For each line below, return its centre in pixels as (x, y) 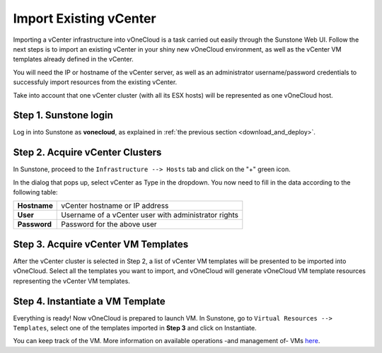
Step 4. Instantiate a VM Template (89, 301)
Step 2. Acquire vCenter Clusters (87, 152)
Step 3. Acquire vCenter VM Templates (101, 244)
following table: (35, 192)
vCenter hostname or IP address (115, 206)
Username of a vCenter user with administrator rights (150, 215)
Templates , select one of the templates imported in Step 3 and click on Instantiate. (135, 328)
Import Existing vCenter (85, 18)
